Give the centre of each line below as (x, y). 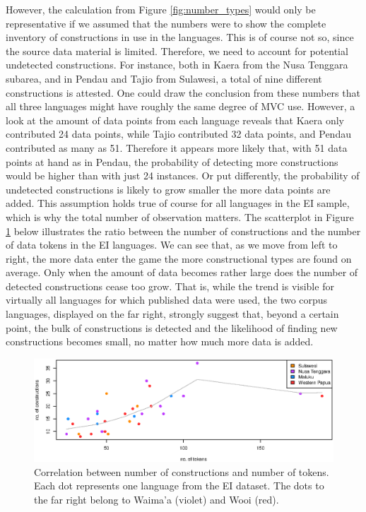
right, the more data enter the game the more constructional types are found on (179, 258)
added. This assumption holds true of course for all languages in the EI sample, (178, 203)
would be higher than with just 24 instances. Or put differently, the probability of (183, 175)
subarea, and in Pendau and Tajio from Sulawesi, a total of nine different (164, 78)
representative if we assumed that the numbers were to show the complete (166, 23)
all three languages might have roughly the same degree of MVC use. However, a (181, 106)
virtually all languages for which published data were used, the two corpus (167, 300)
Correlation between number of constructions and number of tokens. (182, 471)
